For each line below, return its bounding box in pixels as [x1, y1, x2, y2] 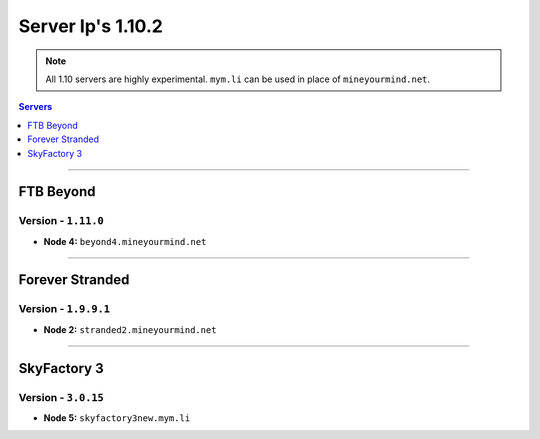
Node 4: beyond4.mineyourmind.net [43, 235, 207, 247]
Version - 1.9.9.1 [18, 302, 110, 316]
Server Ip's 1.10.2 [18, 15, 164, 37]
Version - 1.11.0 [18, 214, 104, 228]
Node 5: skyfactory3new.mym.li [43, 411, 191, 424]
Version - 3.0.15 [18, 390, 104, 404]
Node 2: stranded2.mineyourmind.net [43, 323, 217, 335]
